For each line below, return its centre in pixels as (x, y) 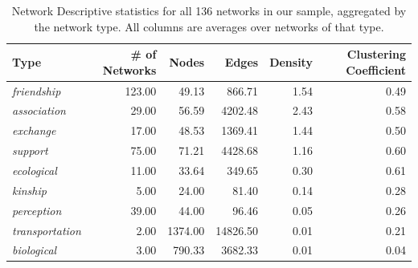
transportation (47, 230)
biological (35, 250)
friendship (37, 90)
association (39, 110)
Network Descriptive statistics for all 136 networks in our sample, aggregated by (209, 10)
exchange (34, 130)
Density (291, 61)
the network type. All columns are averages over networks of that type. (209, 26)
